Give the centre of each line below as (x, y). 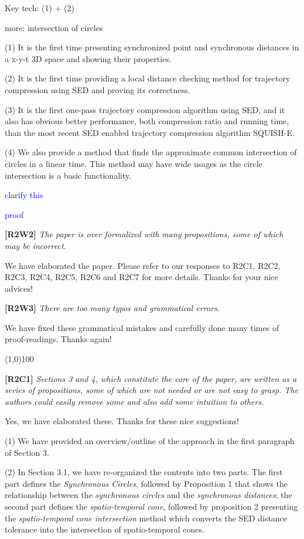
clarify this (24, 195)
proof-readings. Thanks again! (58, 339)
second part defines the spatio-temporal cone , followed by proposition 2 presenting (151, 506)
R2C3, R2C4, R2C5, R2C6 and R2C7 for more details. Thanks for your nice (141, 277)
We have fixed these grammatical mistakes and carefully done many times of (142, 327)
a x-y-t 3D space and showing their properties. (88, 58)
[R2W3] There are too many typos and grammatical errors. (112, 308)
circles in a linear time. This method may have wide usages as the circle (134, 163)
